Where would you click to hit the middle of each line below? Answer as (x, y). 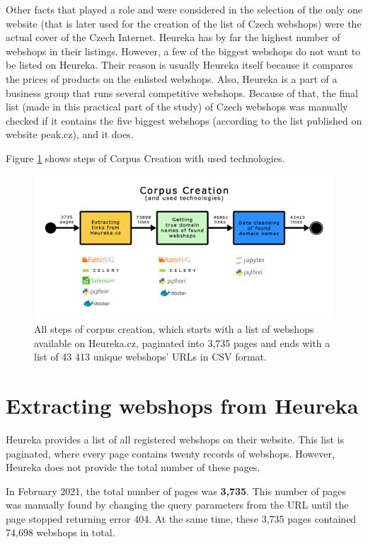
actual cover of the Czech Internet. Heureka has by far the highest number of (173, 37)
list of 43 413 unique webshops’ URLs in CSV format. (150, 357)
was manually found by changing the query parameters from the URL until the (177, 505)
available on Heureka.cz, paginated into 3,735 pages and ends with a (182, 342)
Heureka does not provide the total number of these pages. (133, 467)
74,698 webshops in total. (61, 532)
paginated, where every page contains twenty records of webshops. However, (170, 453)
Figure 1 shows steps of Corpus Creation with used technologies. (145, 158)
